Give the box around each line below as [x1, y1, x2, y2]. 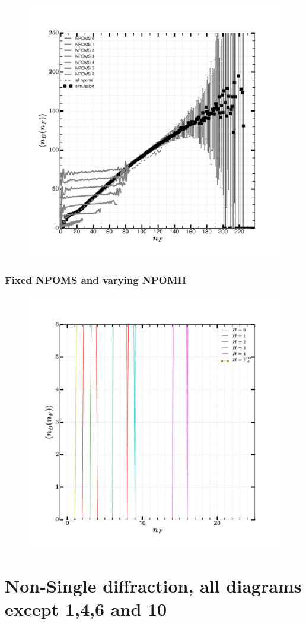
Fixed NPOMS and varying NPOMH [5, 272, 187, 287]
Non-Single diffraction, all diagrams [5, 573, 302, 597]
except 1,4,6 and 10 [5, 596, 167, 620]
